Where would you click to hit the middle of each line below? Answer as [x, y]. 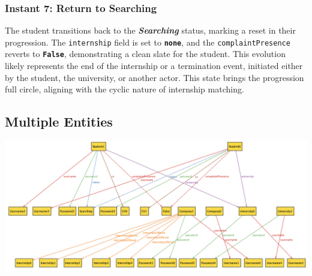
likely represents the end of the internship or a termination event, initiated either [154, 66]
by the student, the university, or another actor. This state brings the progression [154, 77]
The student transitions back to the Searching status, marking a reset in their [150, 30]
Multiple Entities [59, 121]
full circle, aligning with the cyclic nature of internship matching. [124, 89]
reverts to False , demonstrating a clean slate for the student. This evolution [145, 54]
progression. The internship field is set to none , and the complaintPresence [148, 42]
